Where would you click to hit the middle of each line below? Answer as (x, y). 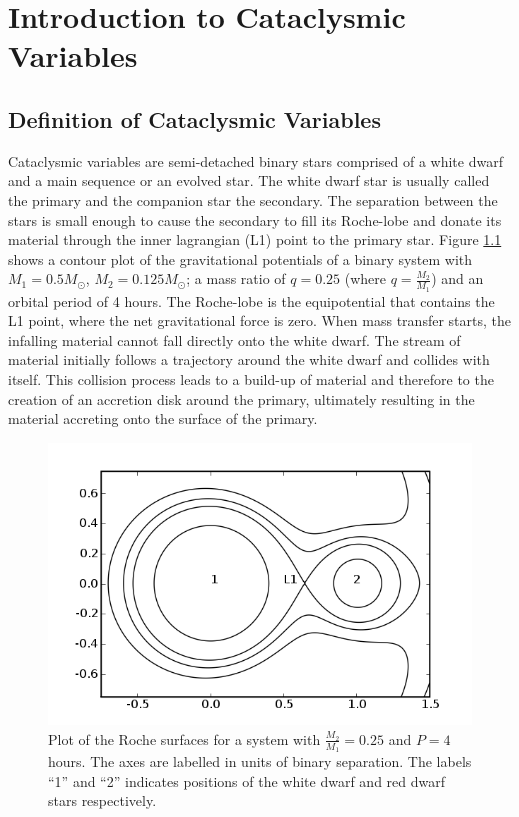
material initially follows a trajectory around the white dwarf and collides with (249, 359)
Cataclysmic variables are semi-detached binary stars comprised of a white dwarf (255, 160)
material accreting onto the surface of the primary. (163, 418)
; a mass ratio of (236, 278)
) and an (457, 278)
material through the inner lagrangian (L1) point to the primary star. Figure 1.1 (255, 239)
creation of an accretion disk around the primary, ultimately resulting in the (241, 398)
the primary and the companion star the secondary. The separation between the (253, 199)
